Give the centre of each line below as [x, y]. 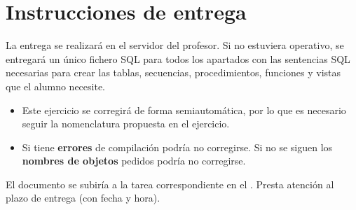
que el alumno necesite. [56, 86]
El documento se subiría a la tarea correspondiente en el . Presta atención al [170, 184]
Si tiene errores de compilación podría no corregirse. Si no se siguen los [177, 147]
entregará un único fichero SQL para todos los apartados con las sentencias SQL [178, 58]
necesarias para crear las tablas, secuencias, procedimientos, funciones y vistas [173, 72]
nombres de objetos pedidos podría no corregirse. [134, 161]
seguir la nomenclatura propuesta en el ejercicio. [126, 124]
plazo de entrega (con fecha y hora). [83, 198]
